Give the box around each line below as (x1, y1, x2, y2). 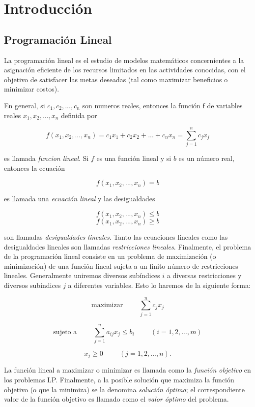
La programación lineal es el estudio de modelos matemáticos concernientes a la (4, 55, 244, 65)
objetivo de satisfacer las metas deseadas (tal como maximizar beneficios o (4, 74, 228, 84)
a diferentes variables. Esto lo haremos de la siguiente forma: (68, 280, 251, 290)
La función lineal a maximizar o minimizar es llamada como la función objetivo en (4, 365, 251, 375)
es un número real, (178, 153, 234, 163)
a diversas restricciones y (167, 270, 242, 281)
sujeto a (53, 328, 77, 336)
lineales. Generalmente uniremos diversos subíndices (4, 270, 160, 281)
